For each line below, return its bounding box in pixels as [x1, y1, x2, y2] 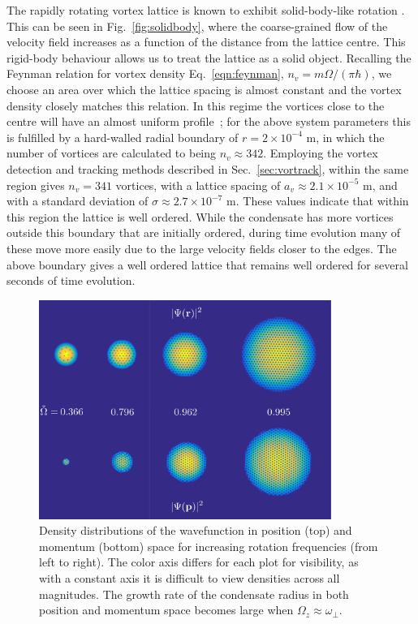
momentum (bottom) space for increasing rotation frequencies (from [39, 537, 378, 554]
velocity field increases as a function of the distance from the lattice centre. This [6, 33, 406, 50]
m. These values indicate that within [226, 192, 409, 209]
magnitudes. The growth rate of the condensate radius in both [39, 585, 349, 602]
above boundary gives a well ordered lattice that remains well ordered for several [6, 256, 408, 273]
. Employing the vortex [263, 144, 378, 161]
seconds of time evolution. [6, 272, 136, 289]
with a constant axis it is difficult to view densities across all [39, 570, 340, 586]
